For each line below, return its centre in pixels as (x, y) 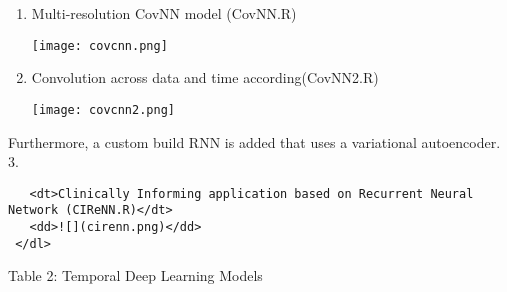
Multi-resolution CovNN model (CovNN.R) (164, 13)
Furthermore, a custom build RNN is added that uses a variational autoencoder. (254, 141)
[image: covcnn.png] (99, 45)
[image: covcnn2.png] (103, 109)
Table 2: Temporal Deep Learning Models (135, 275)
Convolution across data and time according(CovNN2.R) (205, 77)
